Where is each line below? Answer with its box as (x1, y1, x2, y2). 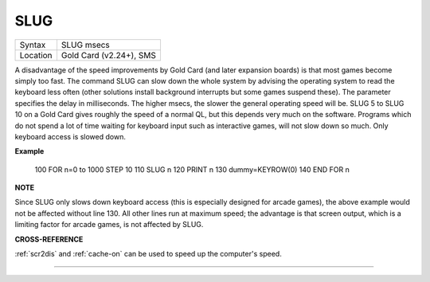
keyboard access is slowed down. (14, 131, 127, 141)
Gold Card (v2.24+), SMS (61, 49, 157, 61)
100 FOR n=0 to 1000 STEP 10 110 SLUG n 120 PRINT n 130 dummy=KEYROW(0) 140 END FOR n (34, 164, 350, 174)
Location (19, 49, 53, 61)
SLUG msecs (61, 39, 111, 50)
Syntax (19, 39, 46, 50)
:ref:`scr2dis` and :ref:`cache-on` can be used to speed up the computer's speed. (14, 249, 282, 259)
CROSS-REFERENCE (14, 234, 84, 244)
